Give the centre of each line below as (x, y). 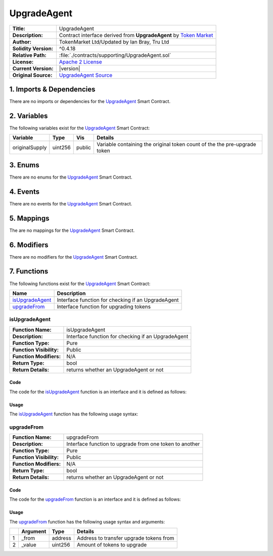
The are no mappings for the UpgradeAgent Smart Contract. (72, 230)
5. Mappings (29, 218)
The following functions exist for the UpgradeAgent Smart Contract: (80, 284)
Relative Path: (29, 55)
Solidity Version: (33, 48)
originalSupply (30, 148)
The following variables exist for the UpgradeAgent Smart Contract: (80, 128)
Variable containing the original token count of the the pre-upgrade (176, 145)
